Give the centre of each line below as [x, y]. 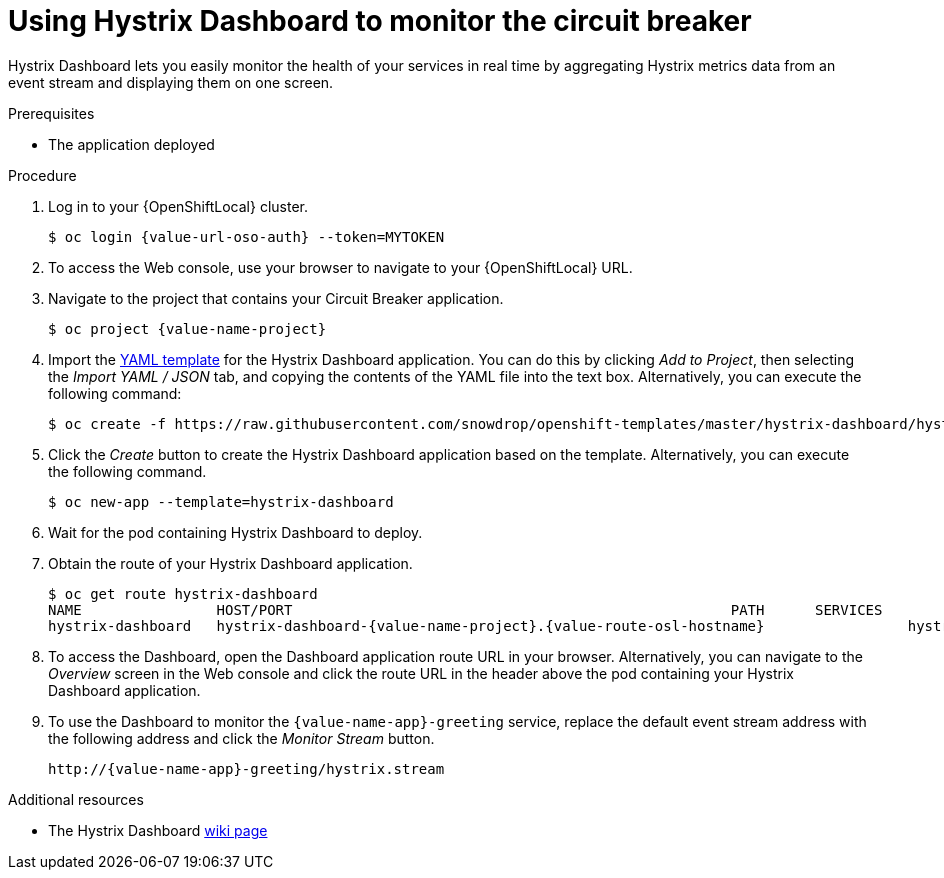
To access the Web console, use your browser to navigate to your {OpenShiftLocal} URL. [340, 267]
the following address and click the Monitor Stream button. [241, 738]
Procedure [42, 175]
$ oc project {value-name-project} [187, 328]
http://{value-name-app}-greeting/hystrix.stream [246, 768]
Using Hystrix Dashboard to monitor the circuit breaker [380, 21]
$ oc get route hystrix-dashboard [183, 593]
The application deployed [131, 144]
